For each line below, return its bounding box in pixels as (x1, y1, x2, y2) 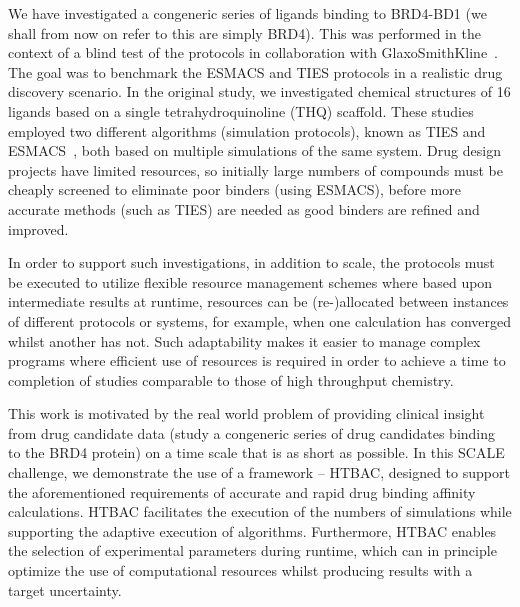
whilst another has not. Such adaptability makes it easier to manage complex (8, 330, 481, 351)
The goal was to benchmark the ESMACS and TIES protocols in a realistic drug (8, 61, 503, 82)
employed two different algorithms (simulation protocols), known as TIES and (8, 120, 486, 141)
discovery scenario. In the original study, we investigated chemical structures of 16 (8, 81, 511, 102)
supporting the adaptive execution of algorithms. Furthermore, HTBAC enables (8, 520, 497, 541)
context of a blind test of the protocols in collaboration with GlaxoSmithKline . (8, 42, 499, 63)
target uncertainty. (8, 579, 122, 600)
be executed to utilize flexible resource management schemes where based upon (8, 271, 493, 292)
